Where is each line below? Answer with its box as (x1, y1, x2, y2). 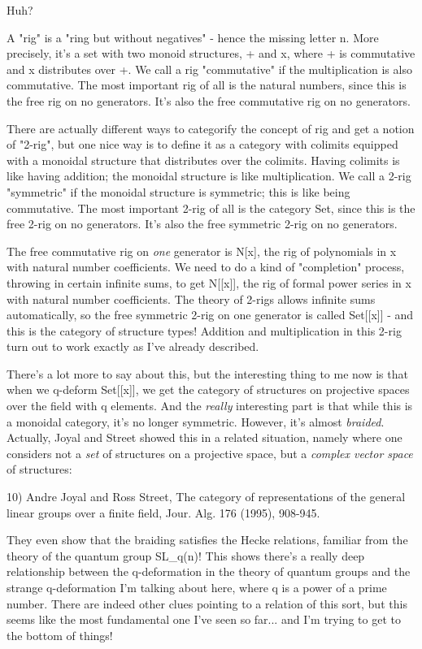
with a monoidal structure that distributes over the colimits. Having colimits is (7, 151, 400, 168)
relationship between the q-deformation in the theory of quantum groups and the (7, 563, 411, 580)
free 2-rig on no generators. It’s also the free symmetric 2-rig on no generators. (7, 215, 398, 232)
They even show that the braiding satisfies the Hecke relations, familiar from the (7, 531, 408, 548)
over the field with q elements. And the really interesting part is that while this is (7, 397, 413, 414)
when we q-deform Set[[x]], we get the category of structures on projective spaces (7, 381, 410, 398)
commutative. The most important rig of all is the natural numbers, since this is (7, 76, 407, 93)
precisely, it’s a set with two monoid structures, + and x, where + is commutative (7, 45, 415, 62)
